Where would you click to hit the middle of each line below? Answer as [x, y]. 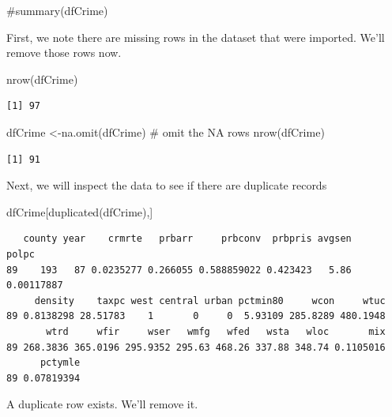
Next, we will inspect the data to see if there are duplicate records [167, 185]
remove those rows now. [64, 53]
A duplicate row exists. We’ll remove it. [102, 404]
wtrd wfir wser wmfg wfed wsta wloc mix [216, 331]
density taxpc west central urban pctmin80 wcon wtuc [210, 301]
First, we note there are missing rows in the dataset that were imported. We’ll [196, 37]
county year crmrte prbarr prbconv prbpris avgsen [187, 239]
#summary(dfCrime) [57, 10]
